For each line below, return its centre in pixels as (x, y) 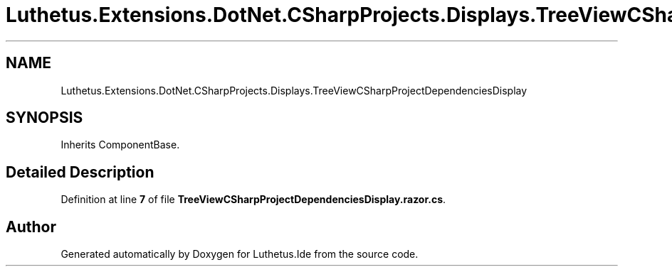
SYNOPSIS (44, 118)
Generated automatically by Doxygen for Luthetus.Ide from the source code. (240, 254)
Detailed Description (80, 172)
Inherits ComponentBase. (120, 145)
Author (31, 227)
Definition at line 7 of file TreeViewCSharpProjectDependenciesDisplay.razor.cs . (253, 200)
